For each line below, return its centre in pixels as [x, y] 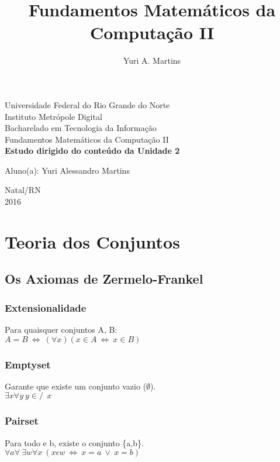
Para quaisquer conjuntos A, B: [61, 330]
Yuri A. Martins [152, 61]
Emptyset [28, 364]
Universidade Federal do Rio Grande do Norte [87, 104]
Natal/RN [23, 190]
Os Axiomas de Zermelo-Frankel [104, 279]
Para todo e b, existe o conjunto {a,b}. [74, 442]
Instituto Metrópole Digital [53, 116]
